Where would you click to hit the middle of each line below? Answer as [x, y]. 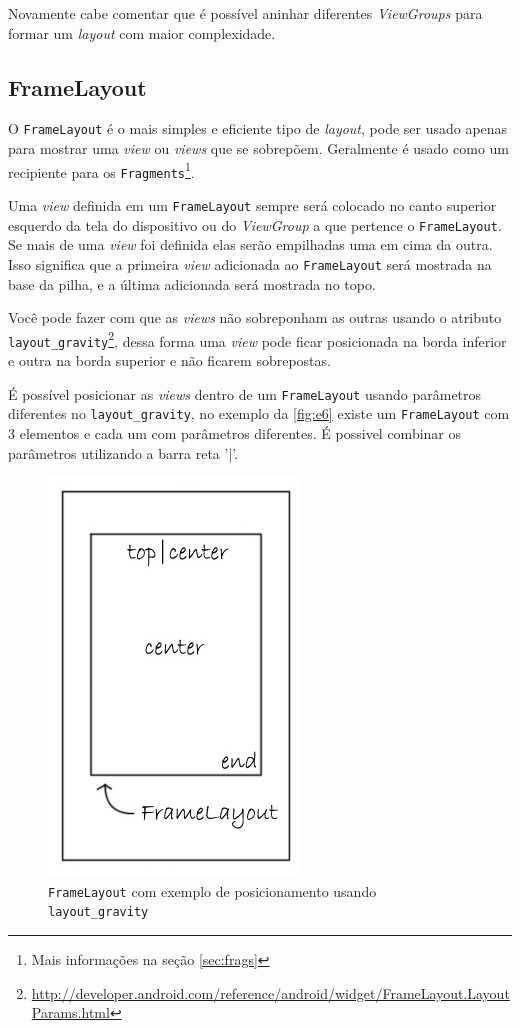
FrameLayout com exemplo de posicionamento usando [212, 890]
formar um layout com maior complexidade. [142, 32]
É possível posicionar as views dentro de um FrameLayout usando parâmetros [245, 393]
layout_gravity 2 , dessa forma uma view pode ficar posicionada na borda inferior [257, 339]
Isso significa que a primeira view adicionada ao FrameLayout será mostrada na [250, 263]
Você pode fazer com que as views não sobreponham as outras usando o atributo [255, 317]
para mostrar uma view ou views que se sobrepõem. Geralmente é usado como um [259, 148]
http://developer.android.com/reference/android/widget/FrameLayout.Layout [270, 992]
